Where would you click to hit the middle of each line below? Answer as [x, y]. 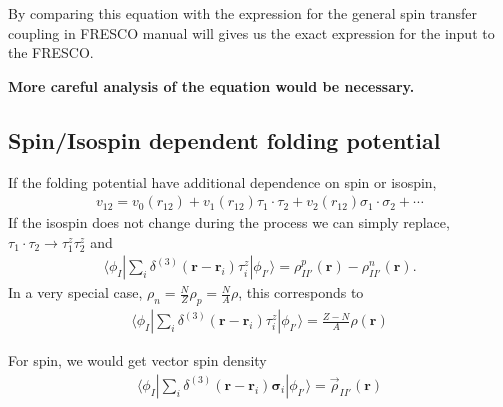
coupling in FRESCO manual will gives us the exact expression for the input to [251, 32]
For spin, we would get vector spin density [137, 360]
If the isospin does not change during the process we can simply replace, [229, 222]
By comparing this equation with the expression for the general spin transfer [243, 13]
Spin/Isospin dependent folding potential [224, 139]
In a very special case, [75, 292]
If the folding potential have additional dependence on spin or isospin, [222, 181]
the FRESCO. [51, 52]
